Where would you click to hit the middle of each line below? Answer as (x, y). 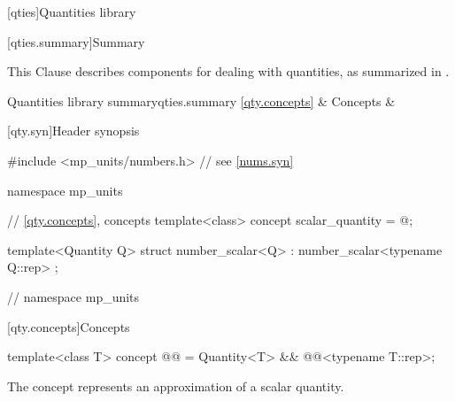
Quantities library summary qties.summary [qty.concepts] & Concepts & (201, 100)
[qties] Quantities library (72, 12)
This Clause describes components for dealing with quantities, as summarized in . (228, 71)
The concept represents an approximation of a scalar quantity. (176, 386)
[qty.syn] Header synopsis (73, 131)
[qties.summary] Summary (76, 41)
